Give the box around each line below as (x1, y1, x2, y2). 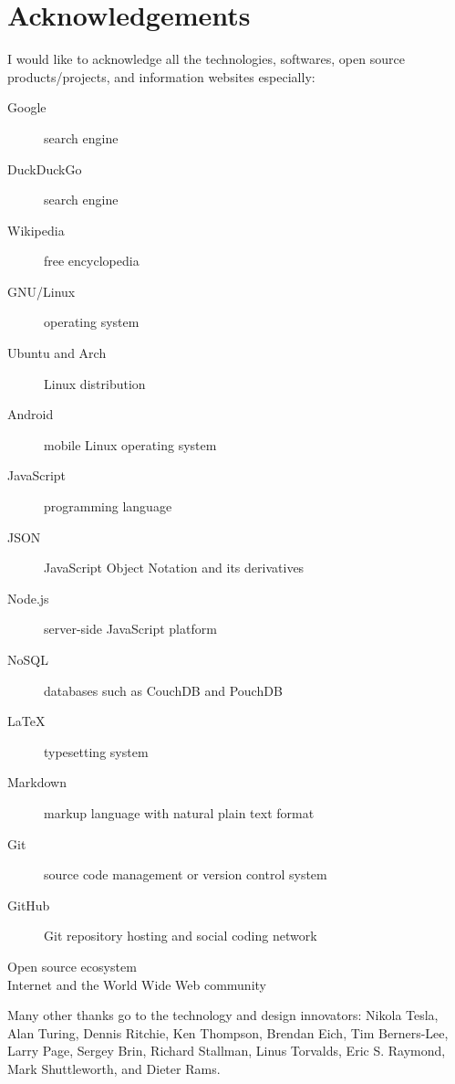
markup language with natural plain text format (44, 803, 315, 822)
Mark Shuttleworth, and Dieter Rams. (7, 1058, 221, 1078)
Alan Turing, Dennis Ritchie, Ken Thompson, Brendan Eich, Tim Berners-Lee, (7, 1023, 449, 1042)
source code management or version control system (44, 865, 327, 884)
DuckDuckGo (7, 159, 82, 178)
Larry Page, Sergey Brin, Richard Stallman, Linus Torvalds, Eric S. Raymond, (7, 1041, 446, 1060)
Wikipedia (7, 220, 65, 239)
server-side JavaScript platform (44, 619, 217, 638)
